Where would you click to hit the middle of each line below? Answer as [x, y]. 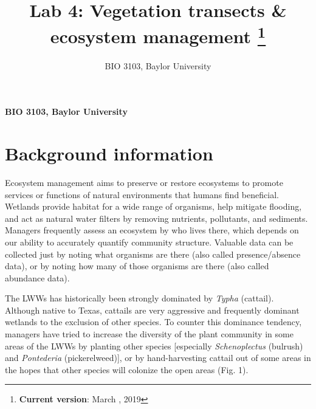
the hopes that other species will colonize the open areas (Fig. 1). [127, 369]
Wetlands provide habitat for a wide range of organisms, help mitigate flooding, [153, 206]
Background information [109, 153]
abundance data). [37, 277]
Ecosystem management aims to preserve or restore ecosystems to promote [144, 182]
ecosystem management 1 [158, 35]
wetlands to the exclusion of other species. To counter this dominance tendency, [153, 322]
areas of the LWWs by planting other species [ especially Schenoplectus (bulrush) [154, 345]
